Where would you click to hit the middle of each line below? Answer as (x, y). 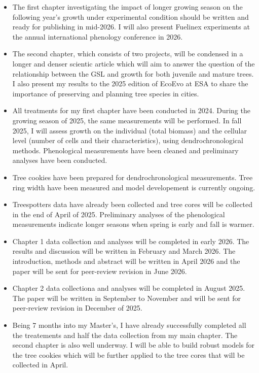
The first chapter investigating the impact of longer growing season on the (127, 7)
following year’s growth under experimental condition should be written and (131, 16)
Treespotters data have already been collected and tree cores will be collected (133, 204)
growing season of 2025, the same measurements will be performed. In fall (127, 120)
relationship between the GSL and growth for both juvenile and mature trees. (133, 73)
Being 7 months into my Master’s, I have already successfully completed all (129, 325)
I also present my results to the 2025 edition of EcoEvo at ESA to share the (130, 83)
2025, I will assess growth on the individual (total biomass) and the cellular (129, 130)
